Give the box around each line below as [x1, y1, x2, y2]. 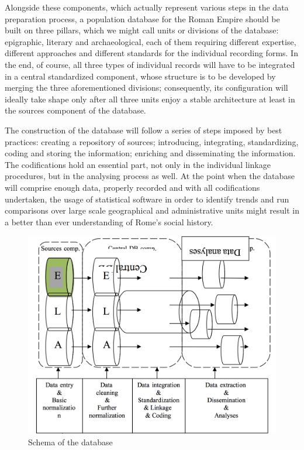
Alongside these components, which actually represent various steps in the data [5, 1, 289, 13]
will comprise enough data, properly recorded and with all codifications [5, 181, 260, 193]
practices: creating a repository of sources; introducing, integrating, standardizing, [5, 135, 299, 147]
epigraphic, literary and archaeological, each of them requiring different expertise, [5, 35, 296, 47]
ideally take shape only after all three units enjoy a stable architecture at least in [5, 92, 295, 105]
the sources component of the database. [5, 104, 146, 116]
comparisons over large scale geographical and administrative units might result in [5, 204, 299, 217]
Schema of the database [28, 436, 113, 448]
